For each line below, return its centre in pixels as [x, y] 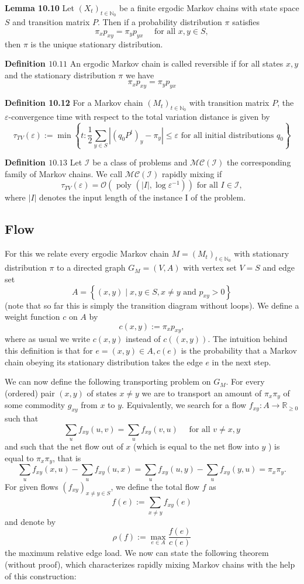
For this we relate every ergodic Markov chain [87, 253]
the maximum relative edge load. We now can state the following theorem [137, 553]
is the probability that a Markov [239, 350]
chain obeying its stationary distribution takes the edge [104, 362]
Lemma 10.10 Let [39, 8]
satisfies [246, 22]
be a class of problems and [140, 162]
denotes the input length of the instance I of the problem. [143, 197]
